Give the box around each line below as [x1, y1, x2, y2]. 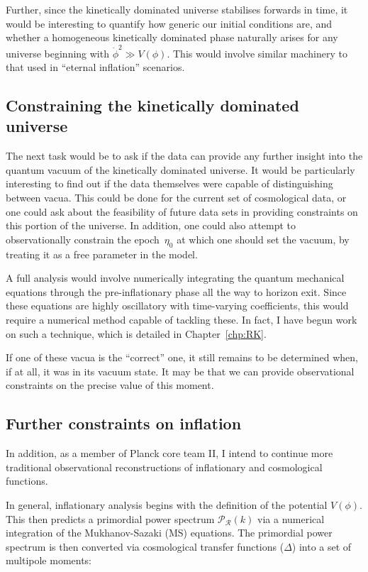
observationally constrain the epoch [6, 231, 160, 246]
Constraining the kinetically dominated [6, 94, 299, 116]
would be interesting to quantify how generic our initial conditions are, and [6, 16, 333, 31]
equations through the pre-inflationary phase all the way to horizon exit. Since [6, 284, 347, 299]
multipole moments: [6, 553, 92, 568]
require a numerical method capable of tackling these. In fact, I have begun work [6, 312, 357, 327]
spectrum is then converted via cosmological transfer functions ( [6, 539, 284, 554]
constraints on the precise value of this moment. [6, 378, 214, 392]
